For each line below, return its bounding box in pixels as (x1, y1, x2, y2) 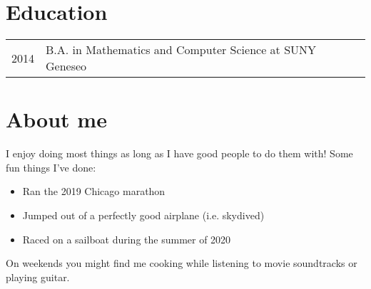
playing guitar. (6, 269, 70, 284)
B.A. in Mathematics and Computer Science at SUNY (46, 41, 317, 58)
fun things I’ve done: (6, 159, 96, 174)
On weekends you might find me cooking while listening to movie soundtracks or (6, 256, 357, 270)
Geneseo (46, 58, 87, 75)
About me (6, 105, 107, 134)
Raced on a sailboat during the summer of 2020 (22, 231, 231, 246)
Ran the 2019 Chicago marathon (22, 184, 166, 199)
